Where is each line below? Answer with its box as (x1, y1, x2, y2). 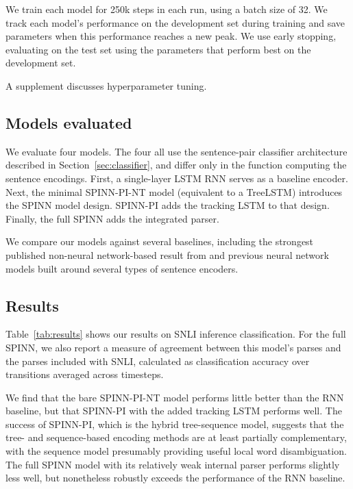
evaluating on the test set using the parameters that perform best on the (5, 42, 311, 56)
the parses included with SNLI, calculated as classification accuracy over (5, 353, 310, 368)
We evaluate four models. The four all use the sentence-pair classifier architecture (5, 144, 348, 158)
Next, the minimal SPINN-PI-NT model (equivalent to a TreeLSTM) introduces (5, 184, 343, 199)
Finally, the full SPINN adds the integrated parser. (5, 211, 219, 225)
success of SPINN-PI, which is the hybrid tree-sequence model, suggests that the (5, 416, 344, 431)
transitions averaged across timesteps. (5, 367, 164, 381)
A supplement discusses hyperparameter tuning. (5, 78, 207, 92)
